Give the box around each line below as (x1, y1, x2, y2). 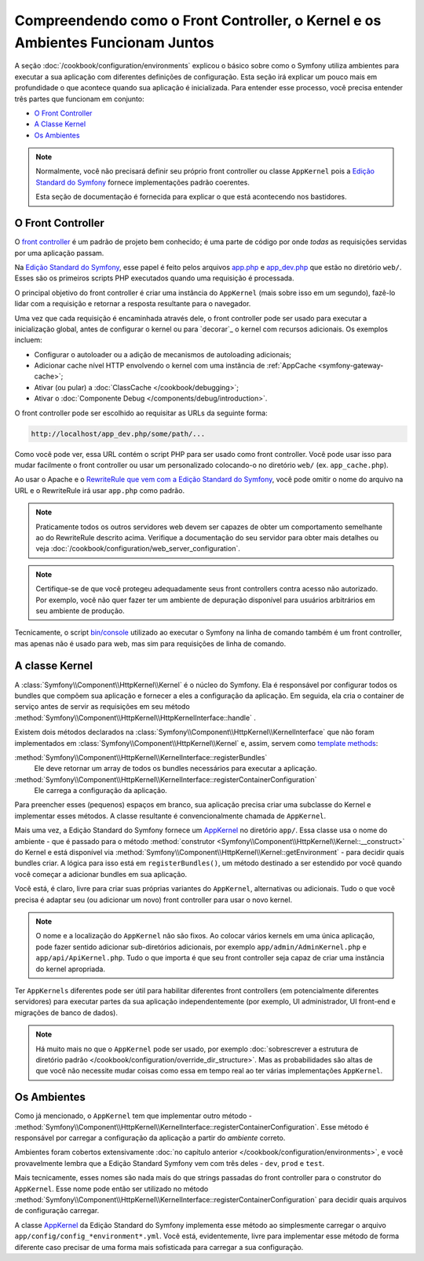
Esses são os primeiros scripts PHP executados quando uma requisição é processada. (14, 273, 294, 283)
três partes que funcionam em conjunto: (14, 94, 144, 104)
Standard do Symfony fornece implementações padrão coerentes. (35, 177, 250, 187)
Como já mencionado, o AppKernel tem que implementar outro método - (14, 1111, 253, 1120)
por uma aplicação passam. (14, 248, 104, 258)
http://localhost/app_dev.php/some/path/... (31, 429, 206, 438)
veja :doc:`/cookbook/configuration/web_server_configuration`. (35, 544, 241, 554)
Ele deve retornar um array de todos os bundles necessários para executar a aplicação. (34, 764, 317, 773)
